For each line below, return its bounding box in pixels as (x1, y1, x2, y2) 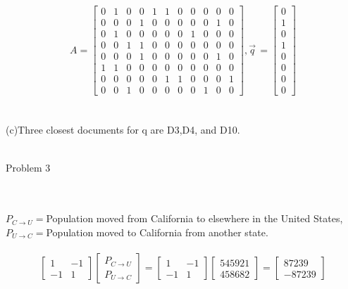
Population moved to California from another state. (46, 225, 268, 239)
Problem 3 (6, 160, 51, 174)
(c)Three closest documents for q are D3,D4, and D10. (6, 122, 240, 137)
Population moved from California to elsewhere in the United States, (46, 211, 343, 226)
